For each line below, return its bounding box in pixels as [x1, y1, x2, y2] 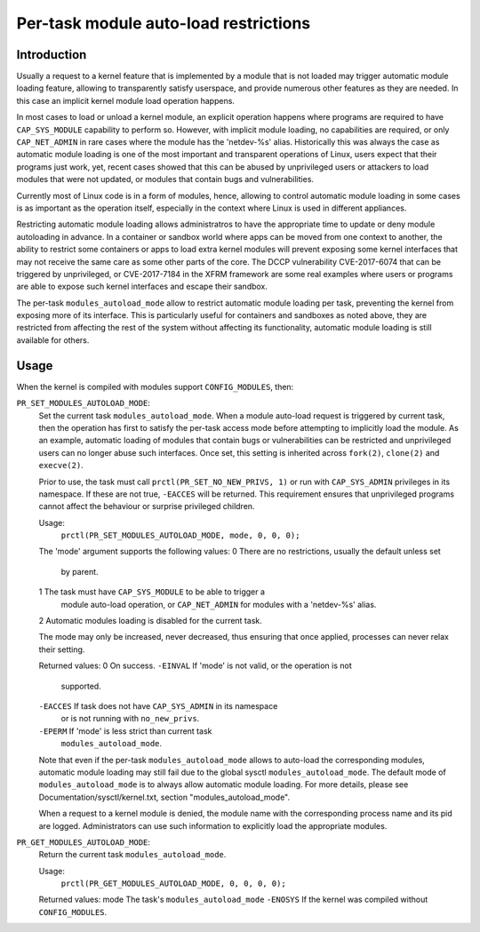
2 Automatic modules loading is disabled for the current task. [38, 616, 262, 626]
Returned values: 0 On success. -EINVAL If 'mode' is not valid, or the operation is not [38, 660, 352, 671]
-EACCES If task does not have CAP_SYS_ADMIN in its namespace [38, 700, 278, 711]
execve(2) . [38, 460, 84, 471]
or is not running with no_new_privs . [60, 713, 200, 724]
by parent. [60, 566, 99, 577]
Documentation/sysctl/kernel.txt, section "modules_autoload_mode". [38, 792, 291, 802]
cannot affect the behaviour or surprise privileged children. [38, 501, 255, 512]
